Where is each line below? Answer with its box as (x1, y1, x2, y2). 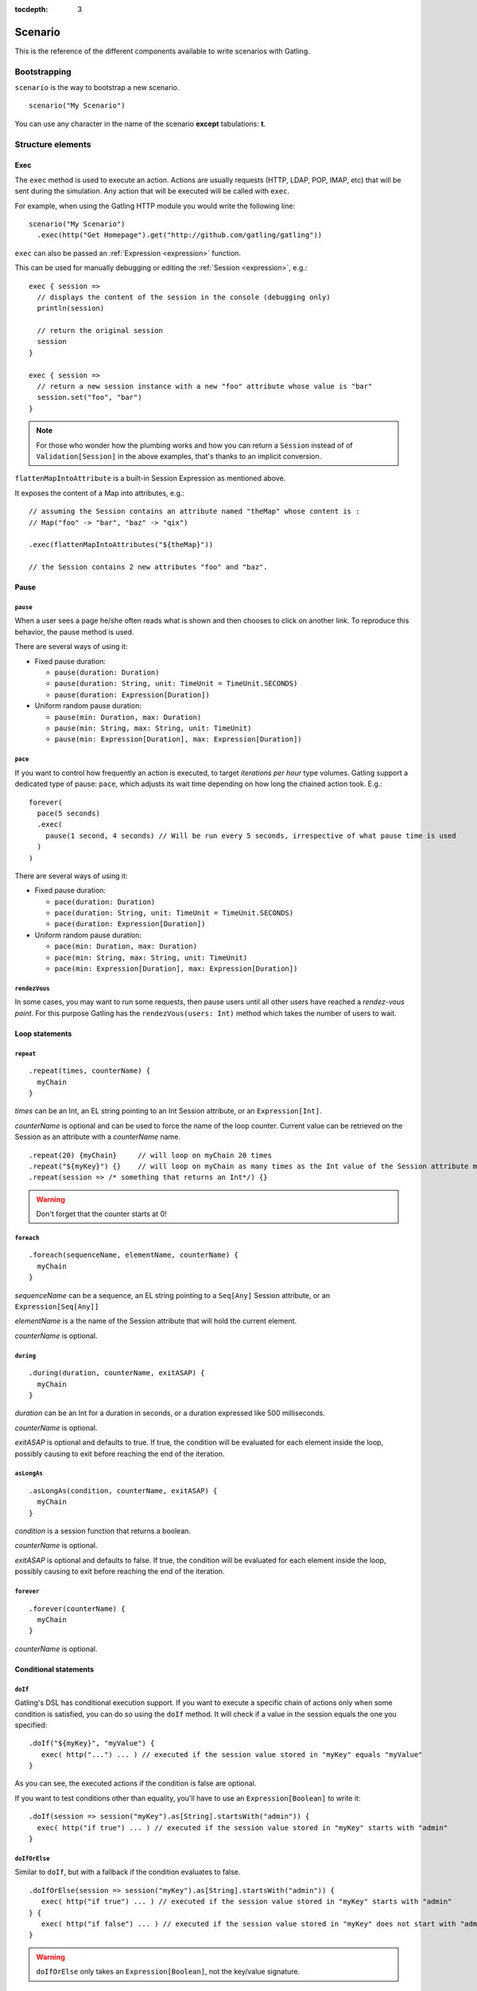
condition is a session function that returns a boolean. (14, 1526, 191, 1536)
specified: (14, 1720, 48, 1730)
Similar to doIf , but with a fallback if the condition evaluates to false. (14, 1868, 241, 1877)
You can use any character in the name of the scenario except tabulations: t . (14, 119, 266, 128)
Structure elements (14, 139, 91, 150)
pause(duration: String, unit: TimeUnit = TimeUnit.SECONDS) (54, 679, 298, 688)
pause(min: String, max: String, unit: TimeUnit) (54, 724, 252, 733)
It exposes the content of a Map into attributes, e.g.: (14, 488, 185, 498)
